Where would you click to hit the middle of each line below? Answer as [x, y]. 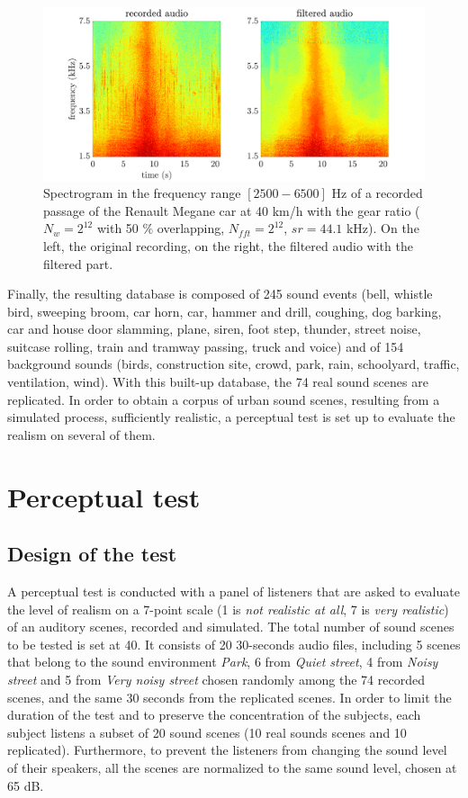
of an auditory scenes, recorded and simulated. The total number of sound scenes [231, 627]
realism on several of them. [81, 434]
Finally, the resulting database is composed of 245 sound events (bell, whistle [220, 294]
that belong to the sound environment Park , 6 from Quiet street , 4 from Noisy [223, 662]
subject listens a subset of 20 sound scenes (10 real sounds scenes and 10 [207, 732]
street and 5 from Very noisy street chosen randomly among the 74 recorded [216, 679]
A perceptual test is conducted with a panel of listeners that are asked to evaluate [234, 592]
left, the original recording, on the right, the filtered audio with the [228, 245]
